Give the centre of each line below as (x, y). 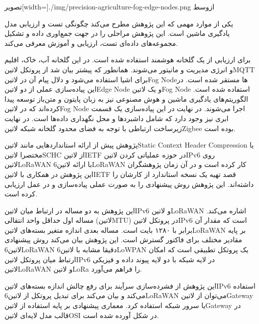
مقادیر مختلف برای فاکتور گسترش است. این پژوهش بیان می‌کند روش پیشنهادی (124, 240)
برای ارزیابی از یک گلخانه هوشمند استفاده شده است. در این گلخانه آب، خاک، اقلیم (128, 60)
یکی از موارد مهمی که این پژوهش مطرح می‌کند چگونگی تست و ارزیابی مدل (119, 23)
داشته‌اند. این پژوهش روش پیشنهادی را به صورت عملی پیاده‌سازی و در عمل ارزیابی (129, 184)
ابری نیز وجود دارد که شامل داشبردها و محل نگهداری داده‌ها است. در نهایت (117, 118)
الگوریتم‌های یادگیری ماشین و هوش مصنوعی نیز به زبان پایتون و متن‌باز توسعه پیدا (127, 98)
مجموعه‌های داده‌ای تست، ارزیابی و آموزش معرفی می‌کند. (91, 43)
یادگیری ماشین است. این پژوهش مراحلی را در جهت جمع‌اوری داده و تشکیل (117, 33)
